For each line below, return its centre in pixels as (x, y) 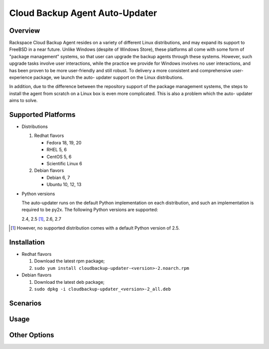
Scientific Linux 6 (64, 164)
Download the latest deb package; (69, 282)
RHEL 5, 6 (57, 150)
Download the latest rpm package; (69, 261)
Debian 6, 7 (58, 177)
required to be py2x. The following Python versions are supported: (90, 210)
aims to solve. (23, 101)
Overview (25, 31)
